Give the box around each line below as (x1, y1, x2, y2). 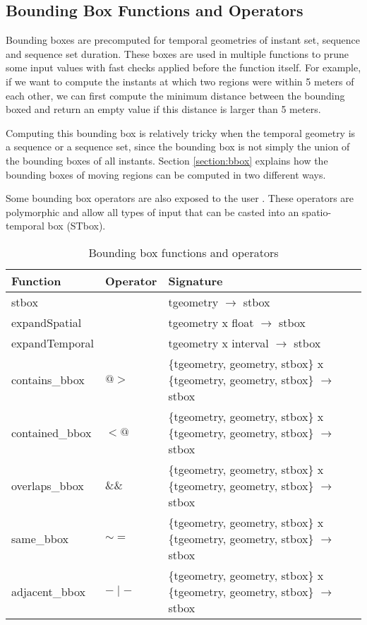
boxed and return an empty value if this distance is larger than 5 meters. (6, 102, 321, 117)
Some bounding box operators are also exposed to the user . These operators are (6, 191, 354, 206)
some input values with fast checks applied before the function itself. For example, (6, 60, 361, 75)
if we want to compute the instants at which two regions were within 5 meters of (6, 73, 354, 88)
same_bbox (11, 530, 68, 547)
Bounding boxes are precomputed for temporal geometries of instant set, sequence (6, 32, 361, 47)
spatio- (301, 204, 332, 219)
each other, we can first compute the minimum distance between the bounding (6, 88, 345, 102)
